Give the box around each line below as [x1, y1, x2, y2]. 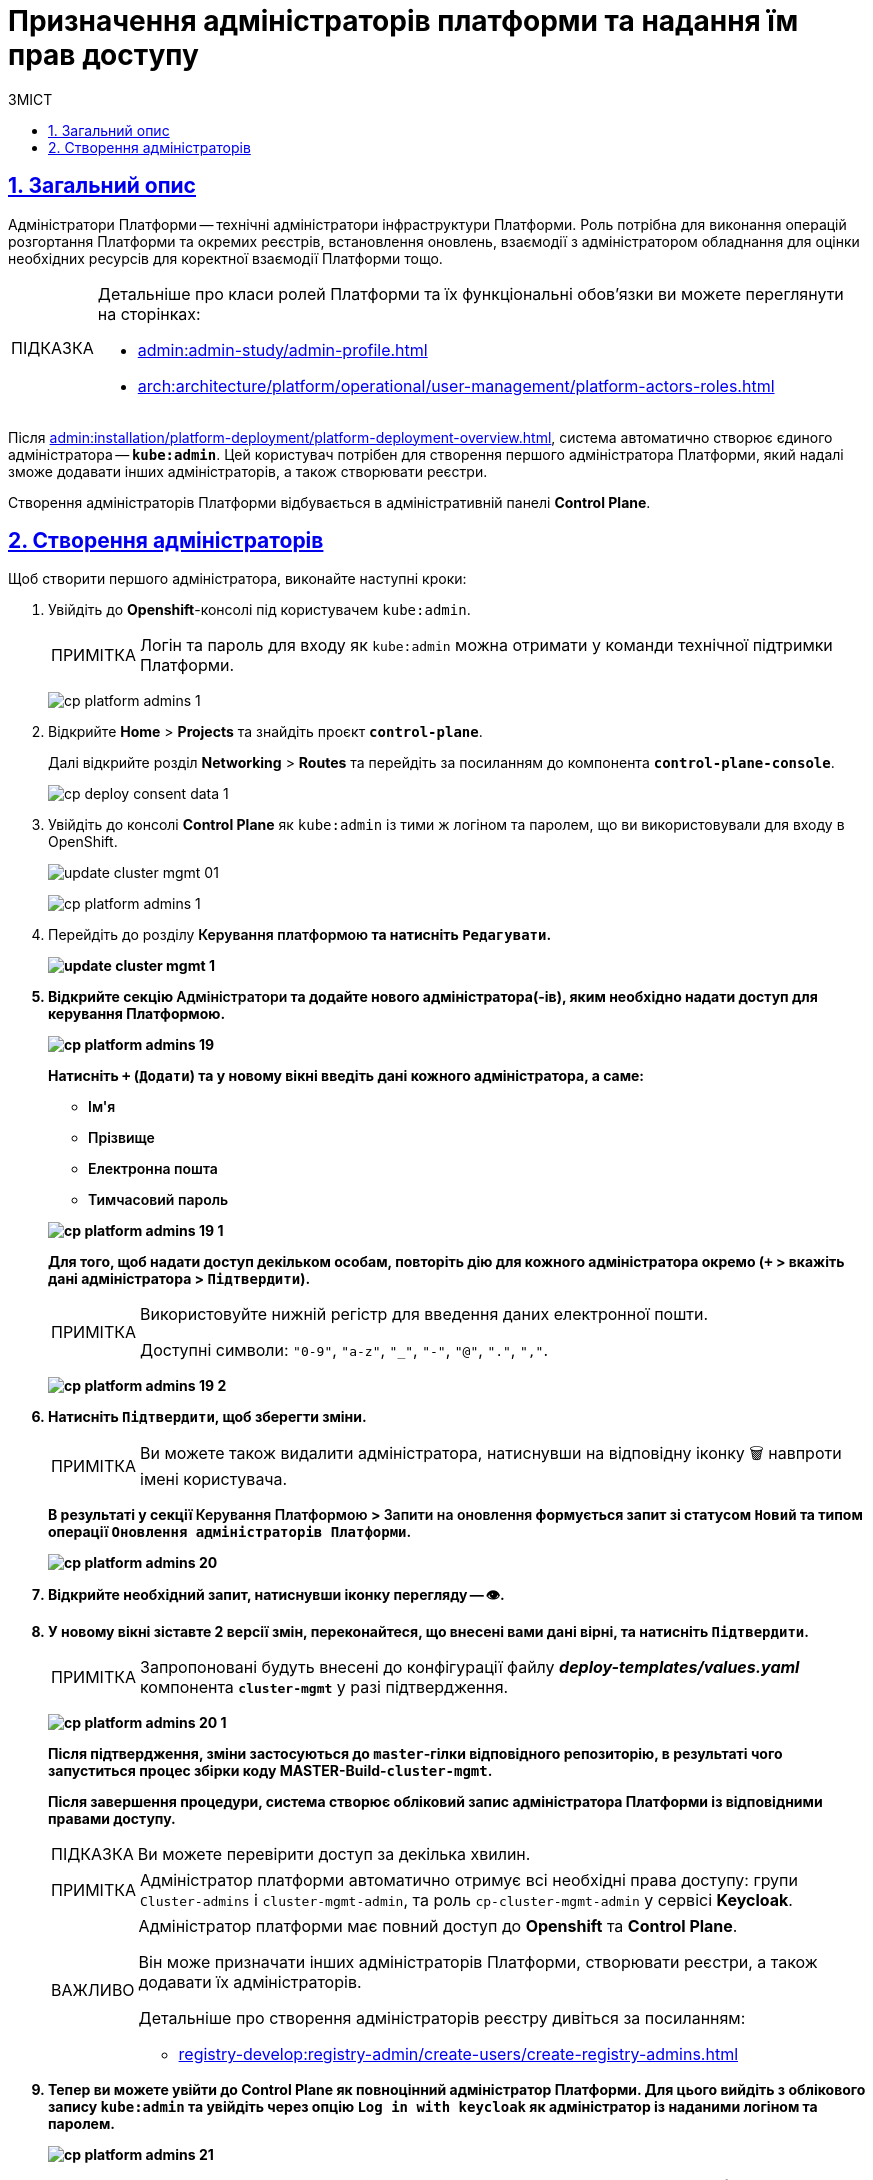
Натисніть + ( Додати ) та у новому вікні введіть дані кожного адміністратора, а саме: [48, 1067, 645, 1085]
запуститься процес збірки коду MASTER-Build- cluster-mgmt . [48, 1762, 493, 1780]
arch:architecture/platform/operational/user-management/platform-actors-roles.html [137, 375, 775, 396]
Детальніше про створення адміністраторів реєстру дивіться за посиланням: [138, 2008, 746, 2029]
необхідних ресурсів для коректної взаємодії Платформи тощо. [8, 249, 443, 267]
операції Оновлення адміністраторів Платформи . [48, 1523, 412, 1541]
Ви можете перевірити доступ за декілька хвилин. [137, 1844, 531, 1865]
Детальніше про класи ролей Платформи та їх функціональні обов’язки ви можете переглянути [97, 283, 844, 304]
